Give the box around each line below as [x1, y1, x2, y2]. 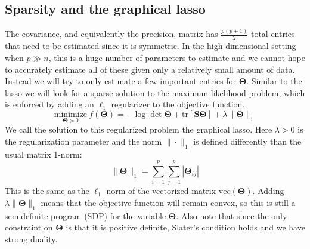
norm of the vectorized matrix [106, 185, 216, 197]
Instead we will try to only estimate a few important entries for [5, 75, 237, 87]
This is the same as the [5, 185, 89, 197]
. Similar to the [246, 75, 302, 87]
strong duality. [5, 232, 58, 245]
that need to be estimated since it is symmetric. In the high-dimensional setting [5, 39, 296, 52]
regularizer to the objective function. [111, 98, 245, 110]
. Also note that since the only [176, 209, 287, 222]
